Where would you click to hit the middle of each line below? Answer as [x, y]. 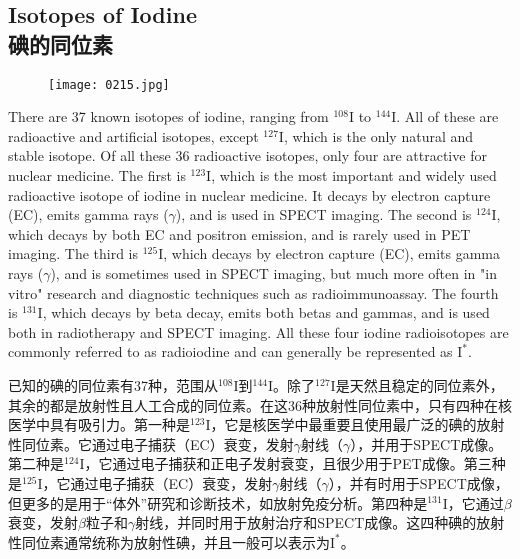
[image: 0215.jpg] [109, 84]
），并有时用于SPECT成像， [418, 482]
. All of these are [447, 116]
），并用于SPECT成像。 [426, 443]
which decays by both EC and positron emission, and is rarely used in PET [239, 233]
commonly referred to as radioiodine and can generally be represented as [230, 351]
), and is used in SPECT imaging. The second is [323, 214]
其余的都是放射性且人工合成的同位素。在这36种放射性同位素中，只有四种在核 [260, 404]
